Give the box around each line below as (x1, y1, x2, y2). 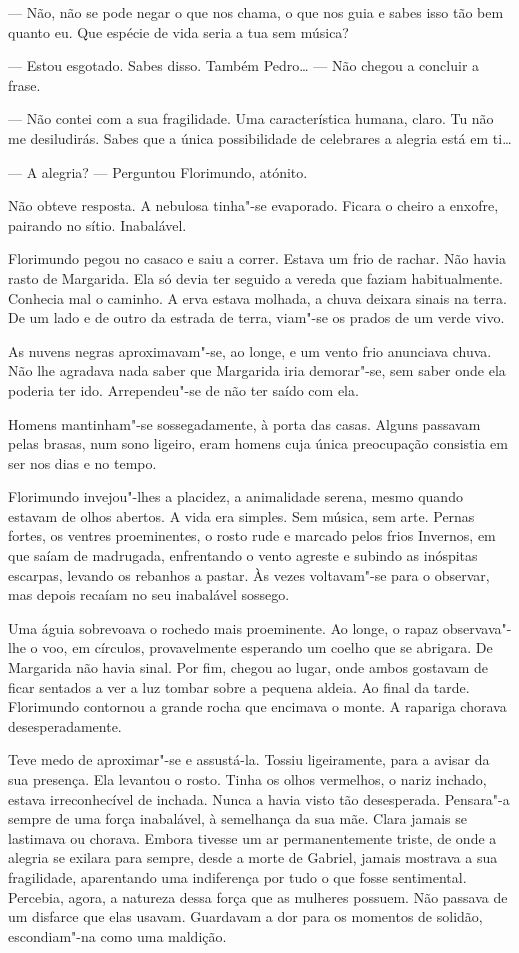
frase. (8, 74, 41, 95)
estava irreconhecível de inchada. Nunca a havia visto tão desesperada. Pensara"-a (8, 788, 510, 809)
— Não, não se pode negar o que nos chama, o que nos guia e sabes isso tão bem (8, 2, 504, 22)
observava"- (442, 617, 512, 638)
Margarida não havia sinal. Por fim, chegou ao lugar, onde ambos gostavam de (8, 657, 489, 678)
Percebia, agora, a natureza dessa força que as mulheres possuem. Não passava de (8, 886, 508, 907)
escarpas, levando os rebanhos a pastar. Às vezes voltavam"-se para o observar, (8, 564, 490, 585)
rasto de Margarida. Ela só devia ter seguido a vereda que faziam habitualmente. (8, 267, 503, 288)
